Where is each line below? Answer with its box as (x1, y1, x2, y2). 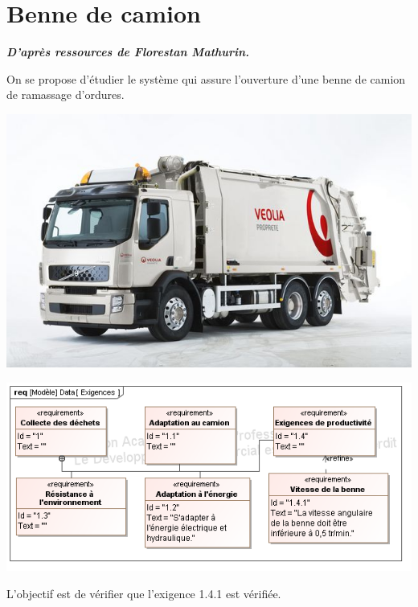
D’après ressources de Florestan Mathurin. (6, 43, 250, 60)
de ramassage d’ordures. (6, 86, 125, 103)
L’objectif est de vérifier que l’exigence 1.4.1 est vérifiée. (6, 584, 281, 601)
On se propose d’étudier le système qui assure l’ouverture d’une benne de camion (6, 70, 406, 87)
